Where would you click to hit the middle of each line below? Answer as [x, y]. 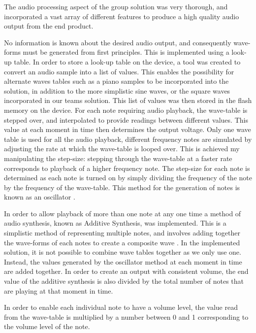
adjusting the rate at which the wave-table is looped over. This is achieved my [122, 149]
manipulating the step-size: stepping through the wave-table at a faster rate [118, 158]
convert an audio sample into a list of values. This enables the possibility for [119, 71]
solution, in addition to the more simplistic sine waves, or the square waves [117, 90]
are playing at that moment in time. [59, 290]
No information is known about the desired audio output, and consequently [118, 42]
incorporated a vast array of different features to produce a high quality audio [122, 16]
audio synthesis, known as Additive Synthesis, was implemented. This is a [115, 223]
